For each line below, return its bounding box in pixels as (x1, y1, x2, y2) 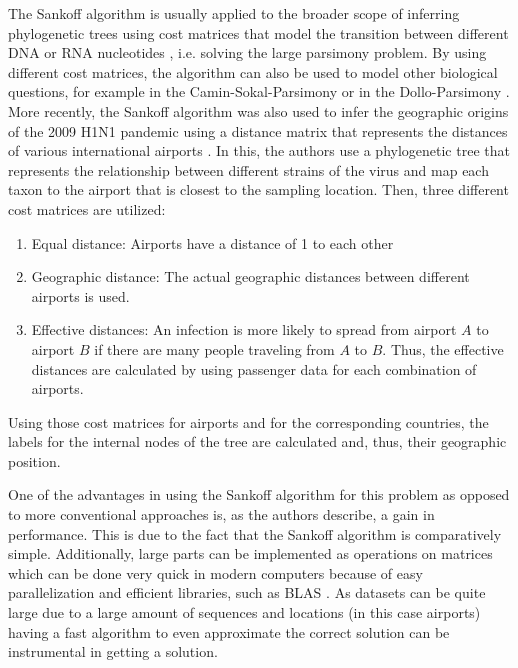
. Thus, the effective (382, 338, 504, 359)
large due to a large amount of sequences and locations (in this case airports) (8, 602, 481, 623)
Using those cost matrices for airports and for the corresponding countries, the (8, 411, 489, 432)
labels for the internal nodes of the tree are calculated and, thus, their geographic (8, 431, 507, 452)
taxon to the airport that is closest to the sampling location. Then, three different (8, 179, 509, 200)
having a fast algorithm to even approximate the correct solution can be (8, 621, 450, 642)
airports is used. (31, 285, 130, 306)
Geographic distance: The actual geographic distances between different (31, 266, 470, 287)
